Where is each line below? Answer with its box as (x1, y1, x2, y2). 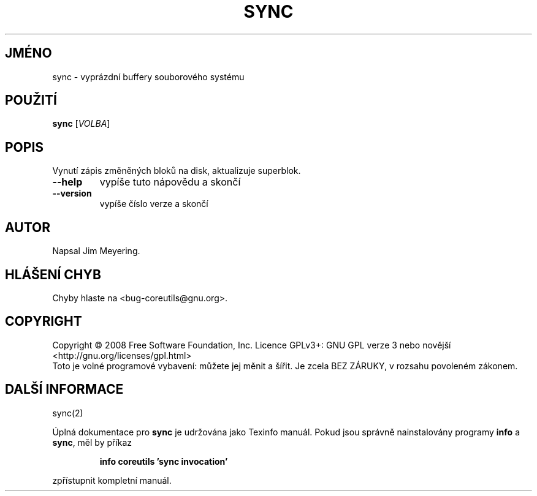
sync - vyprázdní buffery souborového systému (52, 71, 245, 82)
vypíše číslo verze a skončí (99, 198, 208, 209)
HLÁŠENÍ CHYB (5, 266, 101, 282)
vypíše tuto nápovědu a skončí (99, 176, 241, 189)
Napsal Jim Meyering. (52, 246, 140, 257)
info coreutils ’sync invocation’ (99, 456, 228, 467)
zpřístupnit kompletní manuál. (52, 475, 172, 486)
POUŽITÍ (5, 92, 57, 108)
